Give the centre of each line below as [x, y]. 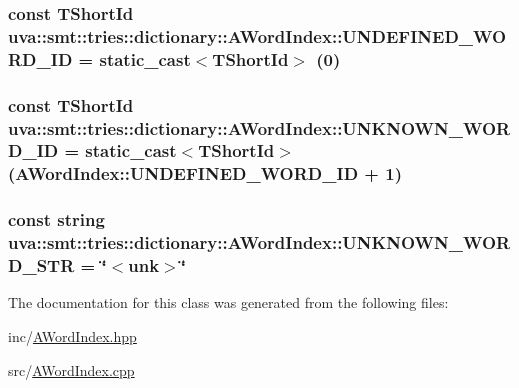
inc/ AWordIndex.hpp [72, 335]
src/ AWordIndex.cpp [71, 369]
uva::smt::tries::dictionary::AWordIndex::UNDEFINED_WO [257, 35]
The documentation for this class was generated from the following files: [228, 302]
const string [56, 219]
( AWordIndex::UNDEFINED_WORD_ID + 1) [205, 173]
